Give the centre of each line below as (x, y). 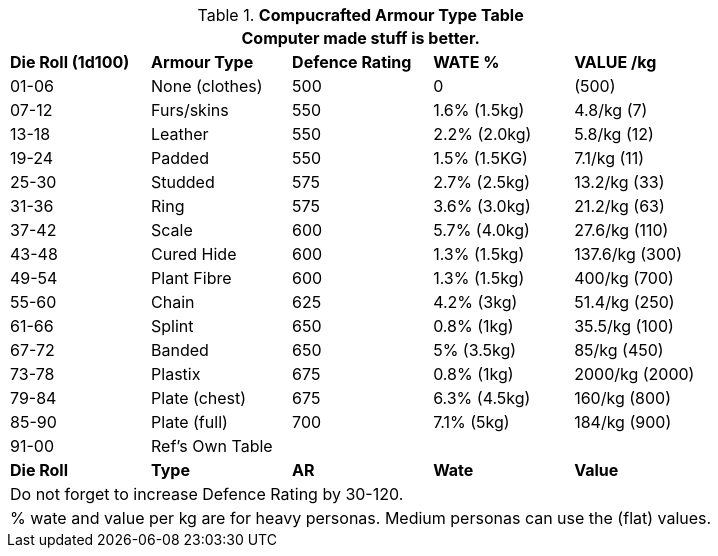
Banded (180, 350)
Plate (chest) (199, 398)
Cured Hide (194, 254)
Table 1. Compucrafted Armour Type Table (360, 15)
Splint (172, 326)
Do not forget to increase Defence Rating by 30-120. (207, 494)
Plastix (176, 374)
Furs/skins (190, 110)
